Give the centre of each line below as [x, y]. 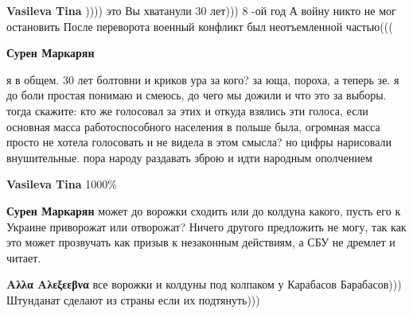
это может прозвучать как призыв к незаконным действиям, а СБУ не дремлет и [201, 242]
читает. [24, 257]
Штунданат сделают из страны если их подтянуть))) [133, 299]
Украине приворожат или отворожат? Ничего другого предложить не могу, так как [206, 226]
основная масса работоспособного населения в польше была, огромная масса [193, 126]
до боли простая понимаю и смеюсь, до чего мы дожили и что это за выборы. [197, 95]
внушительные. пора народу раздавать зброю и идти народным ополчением [189, 157]
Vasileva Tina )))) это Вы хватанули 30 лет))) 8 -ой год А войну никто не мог [201, 10]
